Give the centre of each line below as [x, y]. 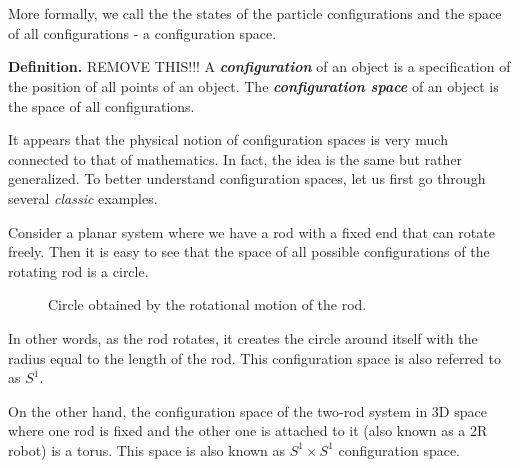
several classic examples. [83, 197]
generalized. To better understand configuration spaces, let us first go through [247, 178]
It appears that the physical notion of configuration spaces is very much [228, 139]
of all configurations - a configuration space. [142, 32]
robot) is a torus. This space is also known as [147, 449]
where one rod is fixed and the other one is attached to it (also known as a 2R [248, 430]
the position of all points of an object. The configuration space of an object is [253, 85]
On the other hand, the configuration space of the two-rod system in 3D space [247, 410]
